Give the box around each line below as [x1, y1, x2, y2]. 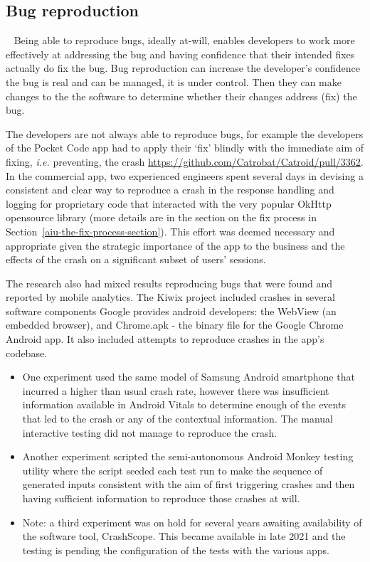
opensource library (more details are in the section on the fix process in [6, 210, 317, 225]
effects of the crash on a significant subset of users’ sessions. [6, 252, 266, 267]
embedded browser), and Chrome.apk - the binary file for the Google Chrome [6, 317, 344, 332]
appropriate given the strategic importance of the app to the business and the [6, 238, 345, 253]
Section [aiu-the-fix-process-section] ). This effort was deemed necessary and [6, 223, 335, 238]
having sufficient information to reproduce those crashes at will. [22, 491, 300, 506]
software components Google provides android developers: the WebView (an [6, 303, 337, 318]
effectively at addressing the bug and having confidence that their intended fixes [6, 46, 355, 61]
